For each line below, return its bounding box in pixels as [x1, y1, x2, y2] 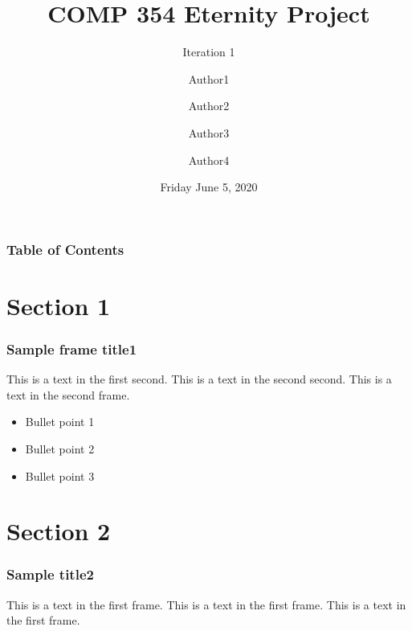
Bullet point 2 [25, 440, 95, 457]
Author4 [188, 151, 230, 168]
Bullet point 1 [25, 413, 95, 430]
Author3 [188, 124, 230, 141]
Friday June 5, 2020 [160, 178, 258, 195]
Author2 [188, 97, 230, 114]
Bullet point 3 [25, 467, 95, 484]
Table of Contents [6, 239, 124, 259]
